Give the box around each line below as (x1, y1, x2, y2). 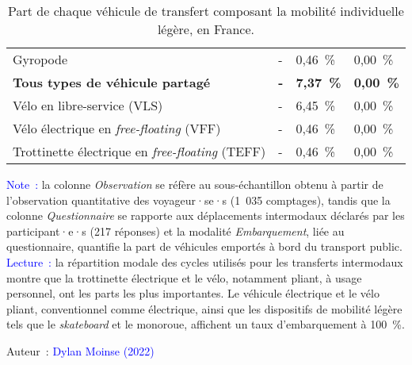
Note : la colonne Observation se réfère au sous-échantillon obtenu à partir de (6, 176, 383, 192)
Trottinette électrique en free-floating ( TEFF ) (13, 142, 266, 160)
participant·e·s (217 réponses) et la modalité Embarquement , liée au (6, 222, 345, 239)
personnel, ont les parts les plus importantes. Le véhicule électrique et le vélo (6, 285, 380, 302)
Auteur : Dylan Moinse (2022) (6, 342, 154, 359)
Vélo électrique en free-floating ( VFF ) (13, 119, 221, 137)
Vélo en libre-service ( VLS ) (13, 96, 163, 114)
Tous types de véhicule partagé (13, 73, 211, 91)
